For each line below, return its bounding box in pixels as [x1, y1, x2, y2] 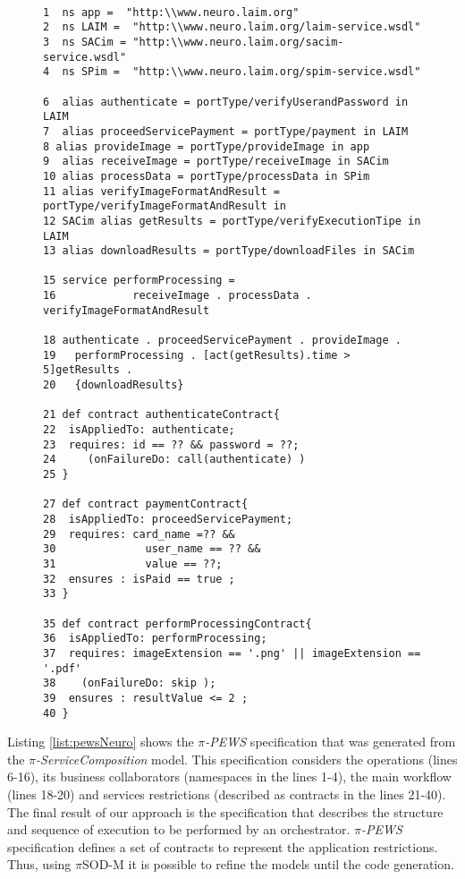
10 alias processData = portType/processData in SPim [43, 169, 370, 183]
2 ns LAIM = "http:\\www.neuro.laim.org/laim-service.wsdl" [43, 21, 421, 34]
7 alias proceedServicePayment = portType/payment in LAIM [43, 124, 409, 138]
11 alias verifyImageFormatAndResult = [43, 184, 280, 198]
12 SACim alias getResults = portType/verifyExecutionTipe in [43, 214, 421, 227]
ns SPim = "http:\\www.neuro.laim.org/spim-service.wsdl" [62, 65, 421, 79]
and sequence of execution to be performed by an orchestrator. [7, 820, 351, 839]
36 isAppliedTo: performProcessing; [43, 632, 267, 645]
